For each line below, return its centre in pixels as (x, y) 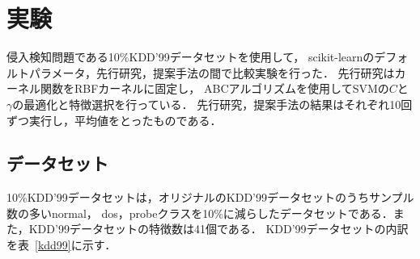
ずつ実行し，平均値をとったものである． (114, 120)
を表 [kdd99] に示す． (62, 245)
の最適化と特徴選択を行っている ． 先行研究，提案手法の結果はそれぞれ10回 (212, 104)
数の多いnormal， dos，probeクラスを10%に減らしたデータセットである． (200, 213)
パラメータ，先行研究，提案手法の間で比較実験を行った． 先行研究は (212, 72)
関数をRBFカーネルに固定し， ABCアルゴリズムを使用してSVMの (214, 88)
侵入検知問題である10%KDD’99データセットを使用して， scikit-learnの (191, 57)
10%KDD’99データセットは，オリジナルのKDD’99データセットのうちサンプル (210, 197)
